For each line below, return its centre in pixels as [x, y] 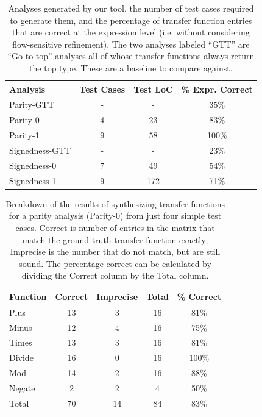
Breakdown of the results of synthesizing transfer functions [115, 203]
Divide [21, 358]
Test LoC [153, 89]
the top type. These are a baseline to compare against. [131, 67]
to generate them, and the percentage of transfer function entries [131, 20]
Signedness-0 [33, 165]
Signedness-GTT [40, 150]
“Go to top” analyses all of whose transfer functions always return [131, 56]
